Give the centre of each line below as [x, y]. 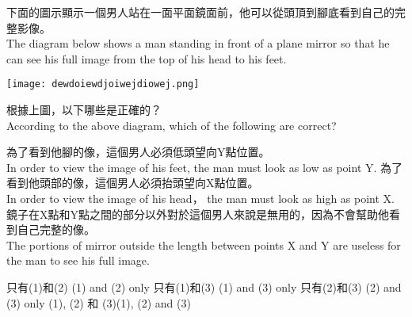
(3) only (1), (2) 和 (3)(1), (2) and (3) [99, 302]
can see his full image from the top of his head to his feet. [147, 58]
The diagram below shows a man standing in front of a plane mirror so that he [198, 43]
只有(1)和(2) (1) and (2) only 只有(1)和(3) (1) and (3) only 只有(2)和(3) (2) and [204, 286]
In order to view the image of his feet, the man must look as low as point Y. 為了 [205, 167]
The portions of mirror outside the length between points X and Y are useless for [204, 244]
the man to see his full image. [78, 260]
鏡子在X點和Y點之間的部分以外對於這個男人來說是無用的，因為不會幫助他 [198, 214]
